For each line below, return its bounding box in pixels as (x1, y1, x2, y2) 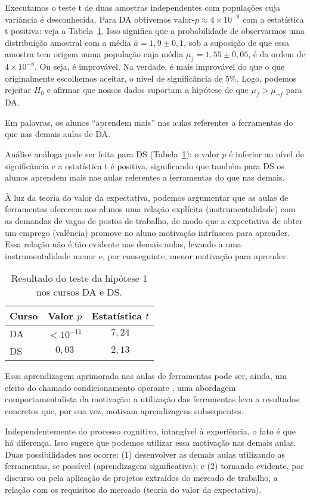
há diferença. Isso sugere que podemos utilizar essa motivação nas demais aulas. (5, 436, 296, 449)
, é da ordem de (248, 48, 305, 60)
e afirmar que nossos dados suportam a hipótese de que (46, 83, 249, 96)
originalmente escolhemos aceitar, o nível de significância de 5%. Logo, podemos (5, 72, 297, 84)
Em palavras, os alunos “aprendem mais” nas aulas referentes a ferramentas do (5, 116, 293, 128)
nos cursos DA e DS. (36, 285, 122, 299)
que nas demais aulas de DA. (5, 128, 110, 140)
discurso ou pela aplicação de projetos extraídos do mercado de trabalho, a (5, 471, 278, 484)
